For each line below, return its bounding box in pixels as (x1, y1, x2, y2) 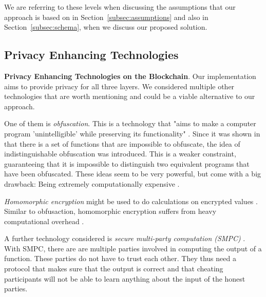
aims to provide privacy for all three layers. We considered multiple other (4, 81, 235, 91)
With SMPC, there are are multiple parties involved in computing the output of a (4, 243, 262, 253)
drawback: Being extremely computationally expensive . (4, 178, 180, 189)
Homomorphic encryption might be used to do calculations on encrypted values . (4, 195, 258, 206)
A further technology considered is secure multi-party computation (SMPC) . (4, 233, 245, 244)
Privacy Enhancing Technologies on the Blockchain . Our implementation (4, 70, 256, 81)
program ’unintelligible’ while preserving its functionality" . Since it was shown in (4, 128, 260, 138)
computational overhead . (4, 215, 84, 226)
